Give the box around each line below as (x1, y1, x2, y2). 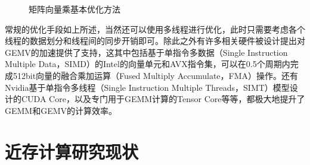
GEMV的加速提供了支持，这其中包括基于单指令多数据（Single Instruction (5, 46, 288, 58)
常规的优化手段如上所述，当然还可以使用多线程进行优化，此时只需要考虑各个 (5, 23, 305, 35)
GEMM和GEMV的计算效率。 (5, 104, 117, 116)
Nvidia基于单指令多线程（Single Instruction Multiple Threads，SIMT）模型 (5, 81, 290, 93)
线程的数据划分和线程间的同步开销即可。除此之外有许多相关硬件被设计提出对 (5, 34, 305, 47)
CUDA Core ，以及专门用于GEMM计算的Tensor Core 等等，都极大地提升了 (21, 93, 305, 105)
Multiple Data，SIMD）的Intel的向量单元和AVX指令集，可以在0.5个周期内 (5, 58, 290, 70)
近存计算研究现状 (5, 139, 139, 163)
